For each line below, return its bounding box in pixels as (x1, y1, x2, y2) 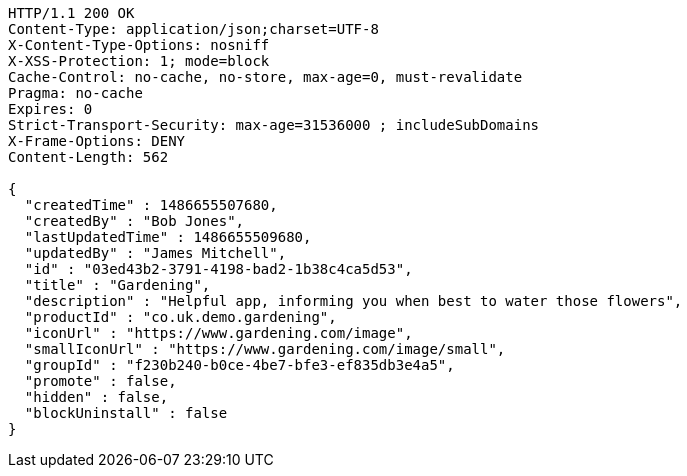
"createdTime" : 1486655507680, (24, 197, 278, 213)
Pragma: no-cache (8, 85, 143, 101)
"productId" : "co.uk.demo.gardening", (24, 309, 337, 325)
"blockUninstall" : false (24, 405, 228, 421)
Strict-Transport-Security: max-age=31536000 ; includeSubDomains (8, 117, 540, 133)
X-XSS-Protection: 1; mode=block (8, 53, 270, 69)
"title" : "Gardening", (24, 277, 211, 293)
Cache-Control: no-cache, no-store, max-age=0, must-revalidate (8, 69, 523, 85)
